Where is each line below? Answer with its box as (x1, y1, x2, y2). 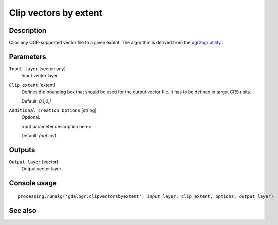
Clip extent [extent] (9, 82, 56, 88)
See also (9, 206, 37, 215)
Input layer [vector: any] (9, 65, 66, 72)
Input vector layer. (21, 73, 59, 79)
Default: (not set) (21, 133, 57, 139)
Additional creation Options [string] (9, 107, 97, 113)
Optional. (21, 114, 41, 120)
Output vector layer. (21, 166, 62, 172)
